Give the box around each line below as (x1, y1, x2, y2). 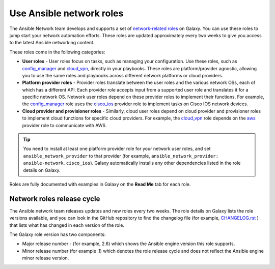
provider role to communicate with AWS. (22, 122, 107, 128)
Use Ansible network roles (9, 8, 124, 19)
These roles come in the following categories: (9, 49, 105, 55)
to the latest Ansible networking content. (9, 40, 95, 46)
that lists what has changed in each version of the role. (9, 222, 125, 228)
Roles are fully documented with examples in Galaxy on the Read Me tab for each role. (9, 181, 191, 187)
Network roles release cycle (9, 194, 100, 203)
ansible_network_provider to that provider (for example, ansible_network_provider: (23, 153, 219, 159)
